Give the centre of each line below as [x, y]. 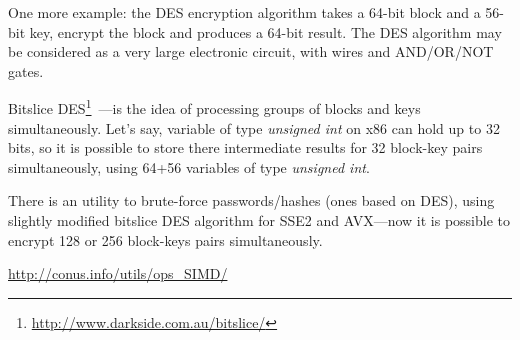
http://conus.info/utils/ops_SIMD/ [118, 273]
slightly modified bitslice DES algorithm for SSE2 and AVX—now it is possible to [259, 220]
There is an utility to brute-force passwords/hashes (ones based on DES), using [251, 200]
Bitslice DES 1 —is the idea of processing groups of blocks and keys [214, 107]
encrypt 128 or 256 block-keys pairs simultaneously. [165, 239]
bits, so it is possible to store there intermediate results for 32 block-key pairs [245, 147]
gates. [26, 70]
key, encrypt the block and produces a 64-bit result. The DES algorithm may [265, 31]
